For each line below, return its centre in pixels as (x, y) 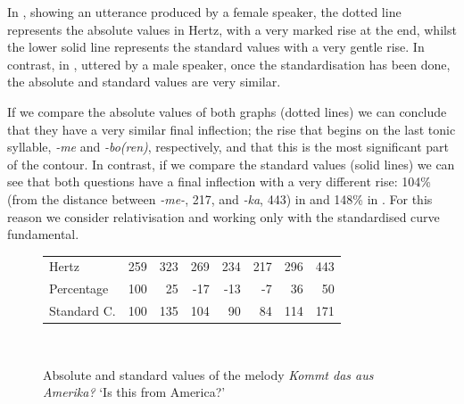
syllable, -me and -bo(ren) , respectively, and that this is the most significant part (228, 147)
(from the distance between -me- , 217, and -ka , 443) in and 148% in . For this (220, 198)
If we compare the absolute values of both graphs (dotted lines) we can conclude (227, 111)
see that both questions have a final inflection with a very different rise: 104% (219, 181)
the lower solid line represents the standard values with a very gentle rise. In (216, 47)
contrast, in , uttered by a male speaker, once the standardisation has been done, (229, 64)
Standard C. (83, 311)
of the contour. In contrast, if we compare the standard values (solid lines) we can (231, 164)
